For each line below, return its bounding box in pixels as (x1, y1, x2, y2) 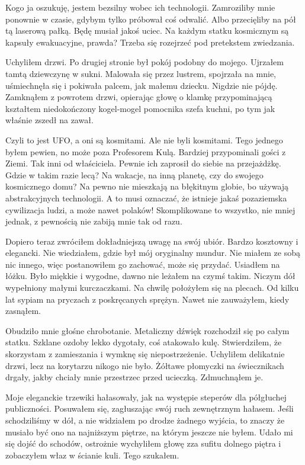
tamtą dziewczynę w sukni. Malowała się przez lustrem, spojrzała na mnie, (5, 67, 277, 79)
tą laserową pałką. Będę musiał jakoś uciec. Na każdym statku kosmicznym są (5, 24, 289, 37)
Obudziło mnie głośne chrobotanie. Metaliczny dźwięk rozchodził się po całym (5, 324, 290, 336)
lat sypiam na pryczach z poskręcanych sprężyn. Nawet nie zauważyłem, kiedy (5, 293, 290, 305)
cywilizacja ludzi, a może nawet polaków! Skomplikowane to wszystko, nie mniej (5, 203, 296, 216)
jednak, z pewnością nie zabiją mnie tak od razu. (5, 215, 182, 227)
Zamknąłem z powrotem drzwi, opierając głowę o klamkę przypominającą (5, 91, 272, 103)
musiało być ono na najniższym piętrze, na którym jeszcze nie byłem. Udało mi (5, 425, 293, 438)
